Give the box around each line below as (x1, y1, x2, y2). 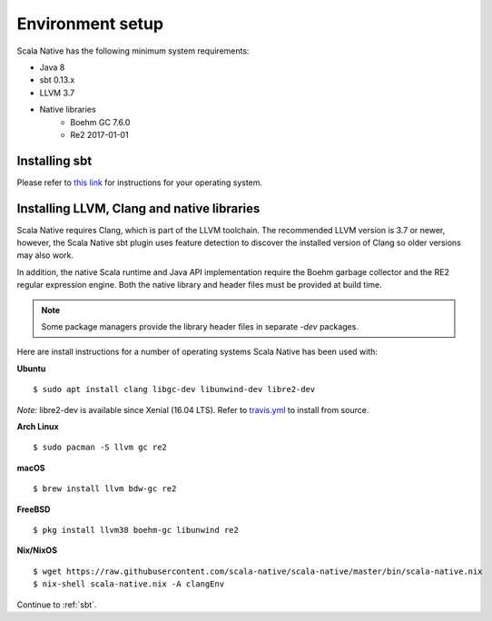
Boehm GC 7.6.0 (70, 116, 131, 127)
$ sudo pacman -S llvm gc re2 (33, 442, 168, 453)
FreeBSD (16, 504, 51, 515)
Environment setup (16, 14, 163, 34)
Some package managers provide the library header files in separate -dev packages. (41, 321, 359, 332)
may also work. (16, 250, 74, 261)
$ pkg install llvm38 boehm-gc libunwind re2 (33, 525, 240, 535)
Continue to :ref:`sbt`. (16, 599, 97, 610)
